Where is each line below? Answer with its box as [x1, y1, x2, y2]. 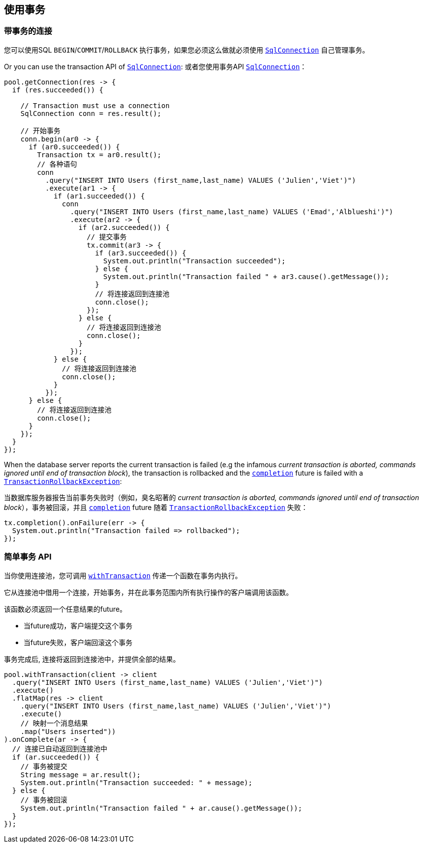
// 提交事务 [86, 232, 127, 241]
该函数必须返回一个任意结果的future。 [4, 604, 127, 613]
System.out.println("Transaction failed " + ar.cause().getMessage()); [20, 804, 302, 812]
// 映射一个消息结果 [20, 719, 88, 727]
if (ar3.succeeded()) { [95, 249, 186, 257]
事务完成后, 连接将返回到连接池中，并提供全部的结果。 [4, 654, 180, 663]
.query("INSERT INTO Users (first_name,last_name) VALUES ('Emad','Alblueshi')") [70, 207, 394, 216]
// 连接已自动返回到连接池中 [12, 744, 108, 753]
